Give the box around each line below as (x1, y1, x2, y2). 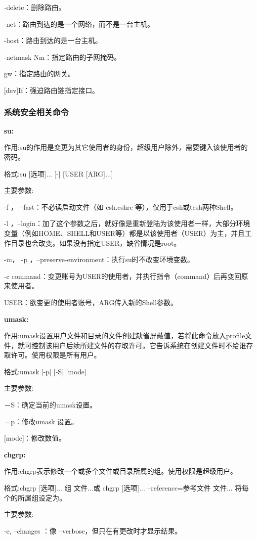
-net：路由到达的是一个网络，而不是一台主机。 (4, 18, 155, 29)
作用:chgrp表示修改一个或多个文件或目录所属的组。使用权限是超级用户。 (4, 466, 237, 476)
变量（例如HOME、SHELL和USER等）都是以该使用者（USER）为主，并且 (4, 227, 245, 238)
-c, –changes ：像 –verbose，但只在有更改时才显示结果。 (4, 525, 182, 536)
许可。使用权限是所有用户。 (10, 350, 101, 360)
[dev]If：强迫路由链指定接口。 (4, 85, 99, 95)
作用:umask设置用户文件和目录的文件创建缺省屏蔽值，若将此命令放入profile (4, 330, 245, 341)
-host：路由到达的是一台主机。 (4, 35, 102, 45)
